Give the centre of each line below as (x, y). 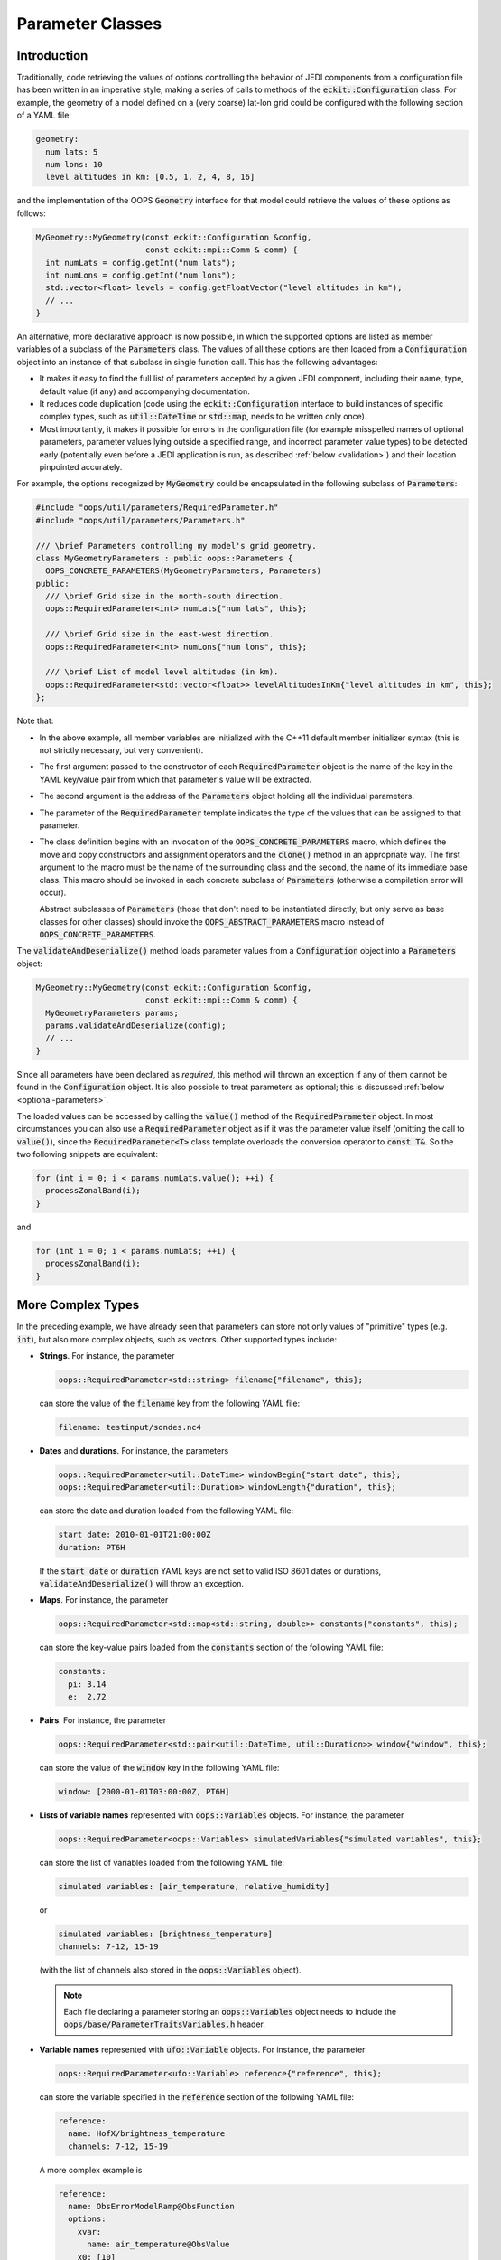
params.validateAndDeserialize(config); (136, 1026)
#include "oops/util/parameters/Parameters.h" (140, 520)
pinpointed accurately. (81, 466)
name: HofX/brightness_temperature (147, 2134)
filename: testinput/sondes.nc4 (130, 1427)
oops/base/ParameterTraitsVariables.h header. (164, 2024)
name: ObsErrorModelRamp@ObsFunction (151, 2206)
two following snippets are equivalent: (87, 1154)
